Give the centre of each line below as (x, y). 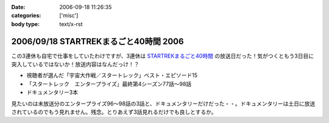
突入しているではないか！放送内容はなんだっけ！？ (75, 64)
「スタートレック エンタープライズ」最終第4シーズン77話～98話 (109, 84)
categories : (26, 16)
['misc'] (69, 16)
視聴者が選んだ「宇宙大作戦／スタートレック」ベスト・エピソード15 (112, 75)
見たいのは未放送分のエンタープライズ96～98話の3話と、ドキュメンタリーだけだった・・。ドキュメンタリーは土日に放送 (163, 104)
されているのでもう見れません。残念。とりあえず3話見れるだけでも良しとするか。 (114, 112)
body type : (25, 24)
